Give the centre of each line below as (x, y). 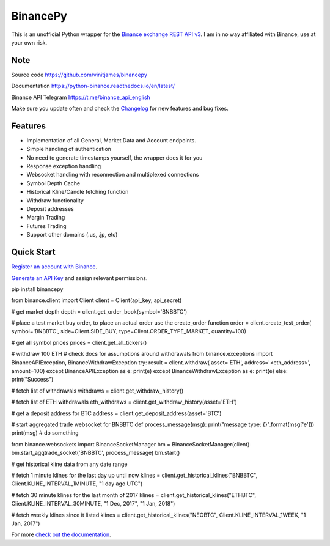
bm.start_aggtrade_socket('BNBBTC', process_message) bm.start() (96, 453)
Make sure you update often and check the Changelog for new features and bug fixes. (120, 109)
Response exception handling (64, 166)
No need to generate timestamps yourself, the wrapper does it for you (115, 157)
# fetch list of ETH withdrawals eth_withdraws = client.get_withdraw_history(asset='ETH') (124, 402)
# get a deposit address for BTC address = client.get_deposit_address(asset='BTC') (116, 413)
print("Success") (32, 380)
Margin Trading (46, 218)
